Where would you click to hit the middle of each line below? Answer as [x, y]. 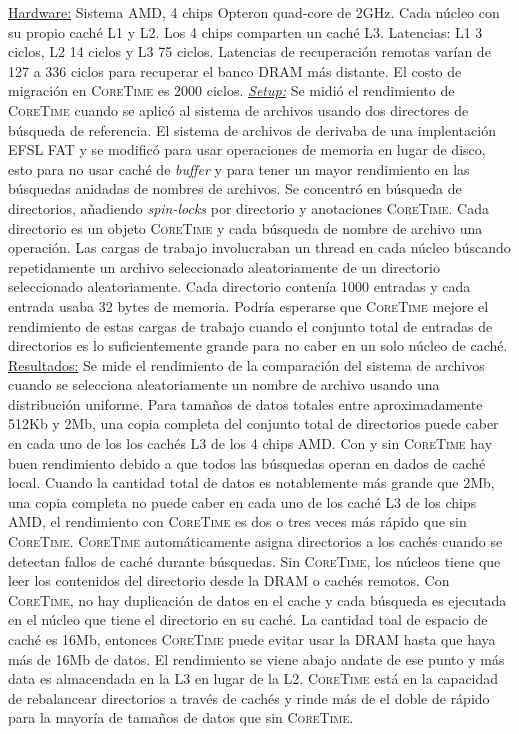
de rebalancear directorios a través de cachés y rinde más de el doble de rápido [249, 697]
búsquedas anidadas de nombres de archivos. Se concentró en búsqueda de [235, 188]
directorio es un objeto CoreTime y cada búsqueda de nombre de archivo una [245, 227]
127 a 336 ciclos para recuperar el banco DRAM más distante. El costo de [235, 70]
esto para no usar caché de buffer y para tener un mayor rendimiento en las [239, 168]
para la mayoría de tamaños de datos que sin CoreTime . [181, 717]
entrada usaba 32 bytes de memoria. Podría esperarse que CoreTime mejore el [248, 305]
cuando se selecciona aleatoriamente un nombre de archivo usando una [224, 384]
